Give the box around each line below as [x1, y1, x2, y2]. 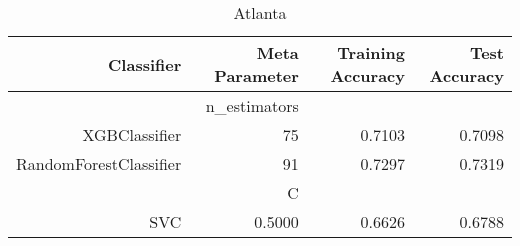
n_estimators [205, 94, 299, 117]
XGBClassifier [82, 123, 182, 146]
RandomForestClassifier [16, 152, 182, 175]
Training [337, 41, 405, 64]
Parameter [214, 64, 299, 87]
